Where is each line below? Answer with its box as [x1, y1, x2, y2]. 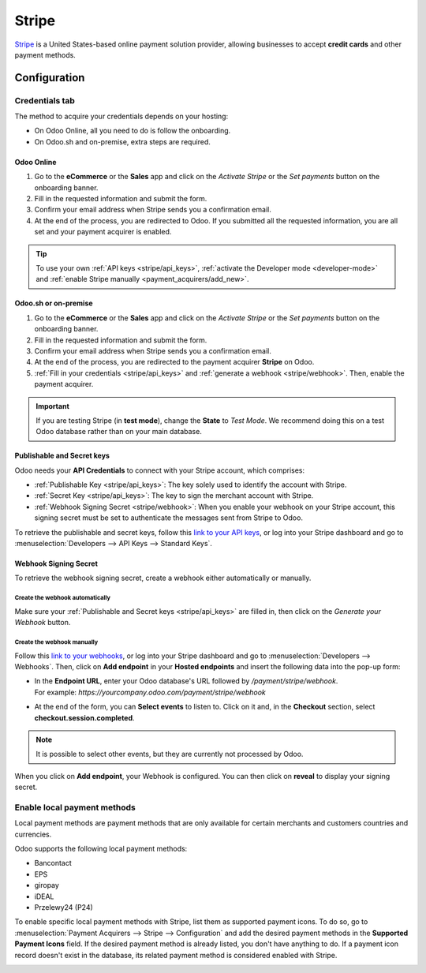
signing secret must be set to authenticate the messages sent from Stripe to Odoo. [34, 513, 304, 522]
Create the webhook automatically [14, 594, 110, 602]
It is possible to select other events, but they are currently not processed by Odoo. [35, 750, 304, 759]
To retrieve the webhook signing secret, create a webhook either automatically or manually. [14, 573, 312, 583]
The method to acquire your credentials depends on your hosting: [14, 111, 229, 122]
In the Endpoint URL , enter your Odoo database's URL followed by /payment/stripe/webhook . [34, 676, 338, 686]
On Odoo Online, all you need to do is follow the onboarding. [34, 126, 231, 136]
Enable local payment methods [14, 802, 136, 813]
